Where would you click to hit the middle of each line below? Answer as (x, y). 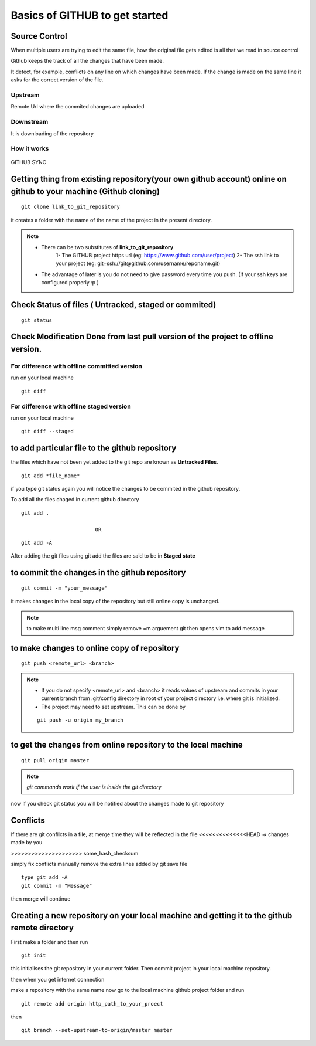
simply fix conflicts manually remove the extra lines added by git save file (99, 864)
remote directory (42, 928)
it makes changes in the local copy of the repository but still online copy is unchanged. (115, 602)
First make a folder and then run (49, 942)
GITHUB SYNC (29, 162)
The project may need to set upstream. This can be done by (113, 707)
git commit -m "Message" (57, 886)
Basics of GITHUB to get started (90, 15)
